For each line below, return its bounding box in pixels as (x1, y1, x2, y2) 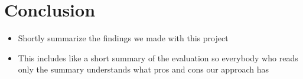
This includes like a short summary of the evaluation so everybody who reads (18, 51, 298, 64)
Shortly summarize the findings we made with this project (18, 32, 229, 44)
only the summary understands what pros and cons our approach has (18, 63, 269, 75)
